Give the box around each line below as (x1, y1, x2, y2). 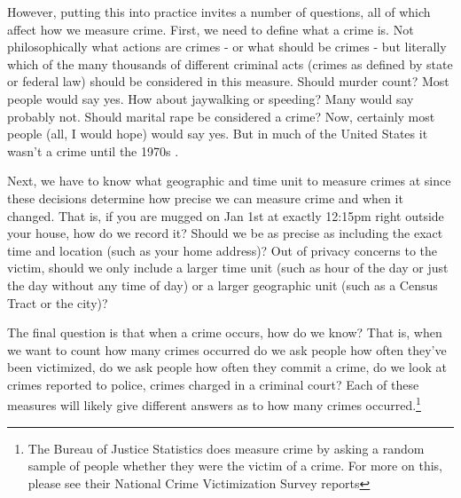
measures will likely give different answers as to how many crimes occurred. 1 (7, 393, 421, 415)
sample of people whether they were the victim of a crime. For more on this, (27, 456, 442, 475)
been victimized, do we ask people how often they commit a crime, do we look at (7, 358, 447, 376)
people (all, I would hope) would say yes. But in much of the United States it (7, 124, 428, 143)
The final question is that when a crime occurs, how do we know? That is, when (7, 323, 442, 342)
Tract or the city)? (7, 293, 108, 312)
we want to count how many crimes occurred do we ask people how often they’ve (7, 340, 447, 359)
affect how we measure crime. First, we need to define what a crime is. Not (7, 20, 414, 38)
